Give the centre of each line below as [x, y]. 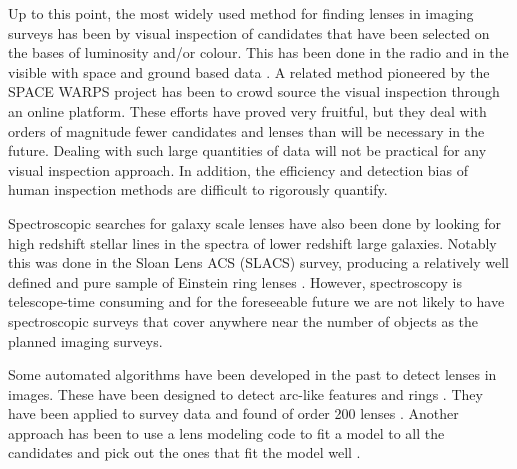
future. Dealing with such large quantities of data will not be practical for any [247, 150]
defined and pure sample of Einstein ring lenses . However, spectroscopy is [235, 281]
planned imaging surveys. [85, 340]
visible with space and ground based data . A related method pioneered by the [249, 71]
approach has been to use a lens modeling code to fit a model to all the [226, 432]
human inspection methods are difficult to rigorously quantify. [198, 189]
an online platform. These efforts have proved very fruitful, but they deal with [247, 110]
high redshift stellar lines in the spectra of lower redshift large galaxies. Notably [252, 242]
